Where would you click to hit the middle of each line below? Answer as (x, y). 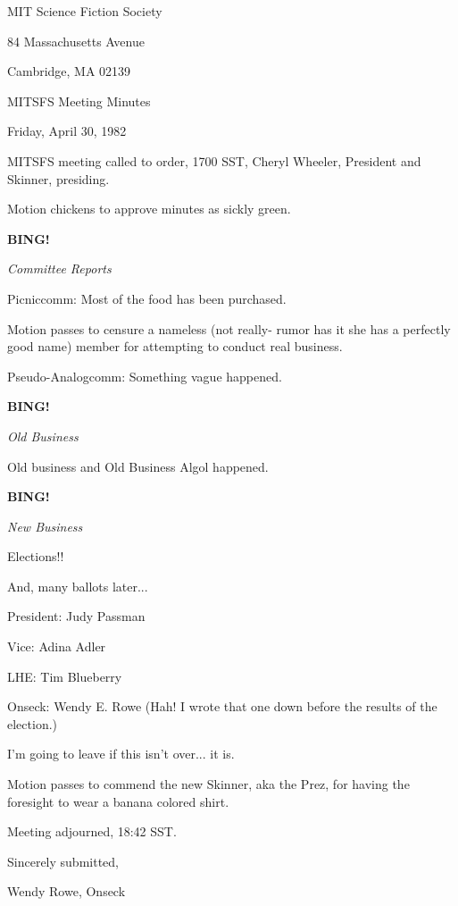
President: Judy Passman (76, 616)
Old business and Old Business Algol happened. (138, 466)
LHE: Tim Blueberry (65, 676)
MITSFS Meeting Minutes (79, 101)
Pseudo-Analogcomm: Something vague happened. (145, 376)
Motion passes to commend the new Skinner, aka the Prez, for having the (208, 784)
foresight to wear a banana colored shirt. (118, 801)
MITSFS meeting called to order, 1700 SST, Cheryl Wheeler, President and (214, 160)
